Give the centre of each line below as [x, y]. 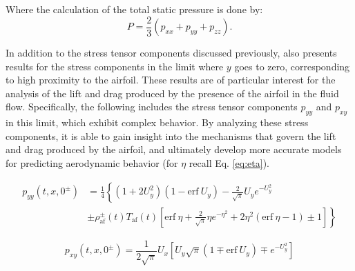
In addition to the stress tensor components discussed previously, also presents [171, 53]
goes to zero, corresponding [292, 66]
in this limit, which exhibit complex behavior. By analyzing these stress [157, 122]
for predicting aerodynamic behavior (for [92, 163]
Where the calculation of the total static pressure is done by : [134, 9]
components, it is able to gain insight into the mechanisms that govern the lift [171, 135]
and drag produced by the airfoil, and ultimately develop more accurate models [174, 149]
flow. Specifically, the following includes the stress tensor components [152, 107]
